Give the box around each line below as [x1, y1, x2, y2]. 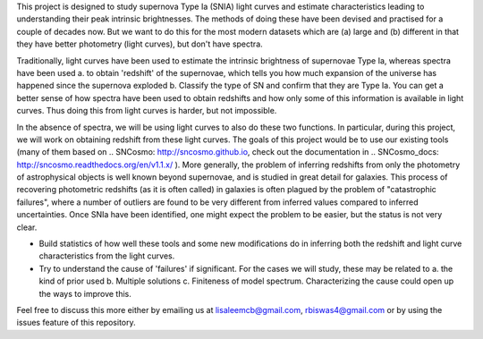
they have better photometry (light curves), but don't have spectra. [16, 38, 263, 49]
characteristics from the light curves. [38, 250, 175, 261]
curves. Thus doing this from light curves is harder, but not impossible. [16, 106, 277, 116]
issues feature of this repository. [16, 318, 136, 328]
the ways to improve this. [38, 288, 131, 299]
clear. [16, 222, 38, 233]
